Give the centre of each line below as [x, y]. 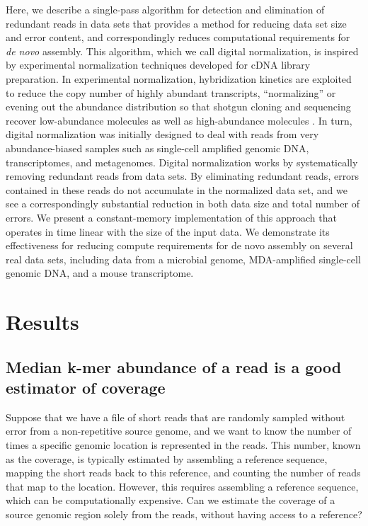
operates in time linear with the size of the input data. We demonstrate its [168, 231]
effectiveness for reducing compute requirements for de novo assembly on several [179, 245]
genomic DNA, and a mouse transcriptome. [100, 273]
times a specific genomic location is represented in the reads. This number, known [183, 445]
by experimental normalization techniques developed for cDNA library [158, 65]
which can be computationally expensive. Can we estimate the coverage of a [171, 500]
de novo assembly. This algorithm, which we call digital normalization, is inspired [182, 51]
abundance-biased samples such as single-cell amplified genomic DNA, [157, 148]
